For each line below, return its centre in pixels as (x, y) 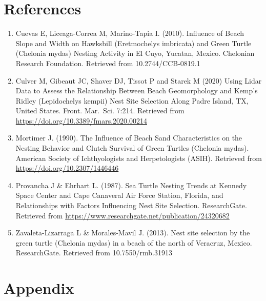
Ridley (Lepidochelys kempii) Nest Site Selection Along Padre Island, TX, (132, 100)
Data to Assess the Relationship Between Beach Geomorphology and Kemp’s (137, 91)
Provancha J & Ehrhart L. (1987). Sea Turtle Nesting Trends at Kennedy (131, 185)
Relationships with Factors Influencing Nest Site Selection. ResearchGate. (131, 205)
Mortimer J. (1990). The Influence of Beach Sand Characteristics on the (129, 138)
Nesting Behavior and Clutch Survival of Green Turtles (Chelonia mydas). (132, 148)
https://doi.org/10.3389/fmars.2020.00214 (81, 120)
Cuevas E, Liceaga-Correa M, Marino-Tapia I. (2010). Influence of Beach (130, 33)
